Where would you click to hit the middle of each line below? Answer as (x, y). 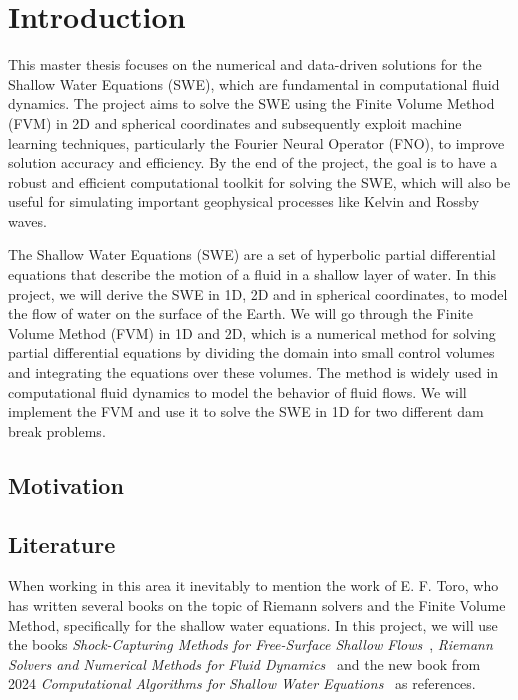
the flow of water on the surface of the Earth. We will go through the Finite (240, 313)
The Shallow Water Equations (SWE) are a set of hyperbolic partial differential (252, 254)
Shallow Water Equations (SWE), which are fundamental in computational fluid (254, 83)
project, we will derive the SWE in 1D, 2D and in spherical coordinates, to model (258, 293)
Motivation (66, 484)
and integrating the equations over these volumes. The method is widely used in (253, 372)
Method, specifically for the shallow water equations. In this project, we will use (253, 624)
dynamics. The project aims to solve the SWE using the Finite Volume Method (251, 103)
